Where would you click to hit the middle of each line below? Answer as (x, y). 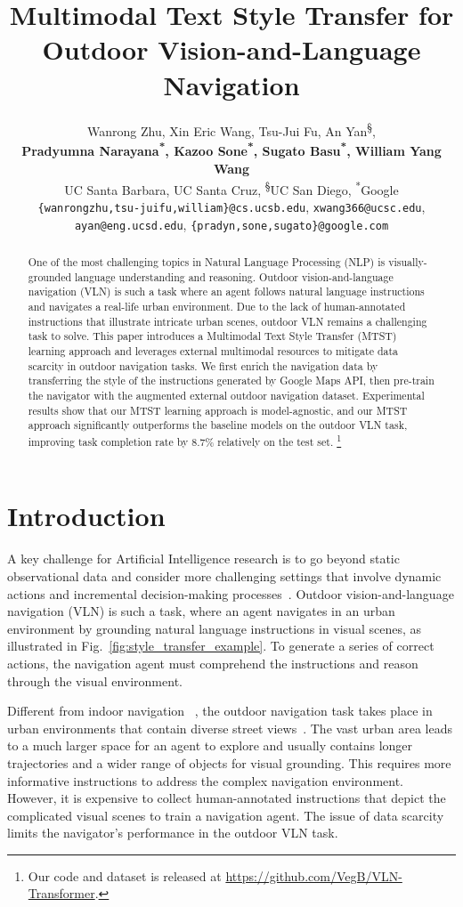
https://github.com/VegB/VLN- (314, 875)
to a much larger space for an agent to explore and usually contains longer (210, 745)
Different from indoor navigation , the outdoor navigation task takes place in (220, 711)
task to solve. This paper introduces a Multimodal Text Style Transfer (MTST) (212, 336)
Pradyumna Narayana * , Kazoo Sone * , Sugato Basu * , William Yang (231, 150)
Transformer (61, 893)
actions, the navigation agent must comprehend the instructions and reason (213, 663)
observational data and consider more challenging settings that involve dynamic (224, 575)
